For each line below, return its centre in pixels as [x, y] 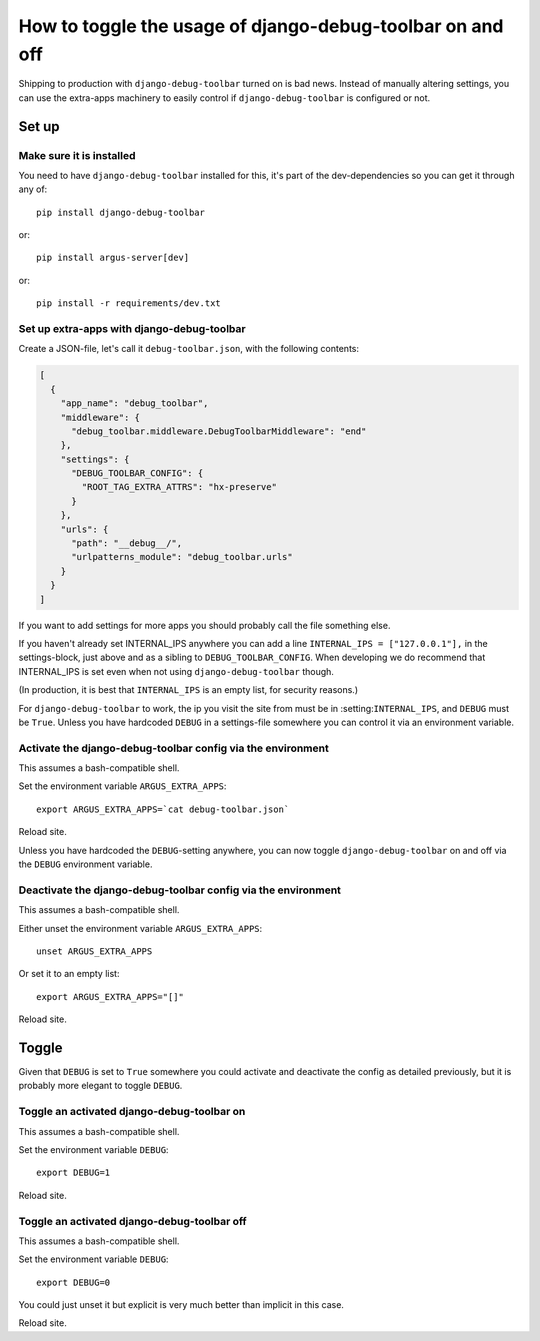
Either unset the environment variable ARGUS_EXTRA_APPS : [140, 928]
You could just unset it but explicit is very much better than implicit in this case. [181, 1305]
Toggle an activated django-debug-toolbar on [132, 1112]
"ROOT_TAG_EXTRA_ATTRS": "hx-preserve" [179, 487]
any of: [33, 189]
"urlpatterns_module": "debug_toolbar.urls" [182, 557]
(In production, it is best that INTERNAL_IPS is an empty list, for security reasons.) [188, 690]
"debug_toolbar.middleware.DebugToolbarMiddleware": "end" [219, 431]
